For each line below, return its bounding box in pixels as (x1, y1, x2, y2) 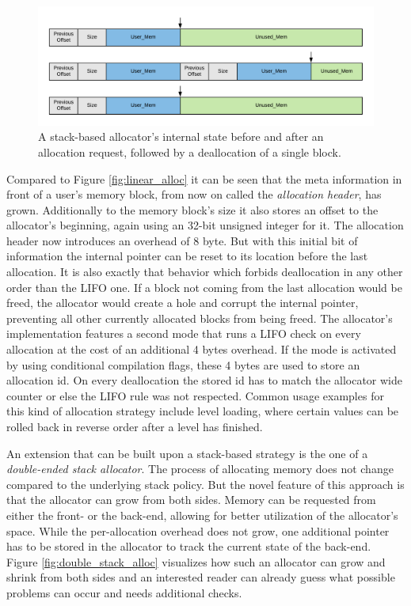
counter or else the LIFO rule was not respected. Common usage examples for (6, 387, 384, 403)
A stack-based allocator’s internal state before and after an (38, 128, 324, 145)
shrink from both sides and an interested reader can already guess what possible (6, 569, 395, 585)
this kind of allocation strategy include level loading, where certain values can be (6, 403, 399, 419)
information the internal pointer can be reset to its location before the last (6, 248, 368, 264)
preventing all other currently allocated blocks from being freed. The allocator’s (6, 309, 393, 326)
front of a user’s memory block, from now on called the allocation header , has (6, 186, 382, 203)
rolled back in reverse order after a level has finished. (6, 419, 263, 434)
